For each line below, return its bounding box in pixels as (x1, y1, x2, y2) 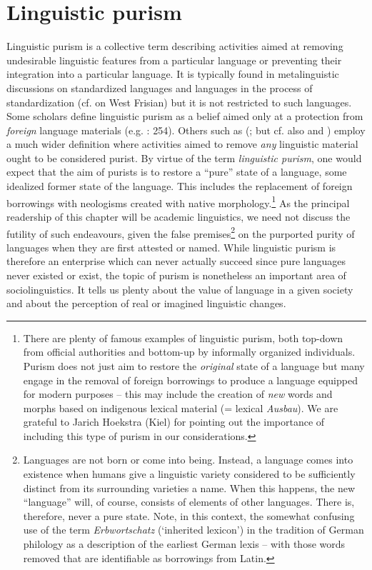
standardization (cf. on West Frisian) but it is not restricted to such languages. (6, 94, 352, 109)
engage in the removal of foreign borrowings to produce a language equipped (23, 372, 358, 387)
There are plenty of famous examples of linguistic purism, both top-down (23, 330, 343, 345)
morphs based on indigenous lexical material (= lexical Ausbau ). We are (23, 400, 338, 415)
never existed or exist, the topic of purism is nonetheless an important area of (6, 267, 346, 282)
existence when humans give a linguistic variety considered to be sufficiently (23, 466, 356, 481)
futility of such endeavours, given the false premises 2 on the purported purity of (6, 224, 355, 241)
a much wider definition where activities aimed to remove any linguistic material (6, 136, 358, 151)
